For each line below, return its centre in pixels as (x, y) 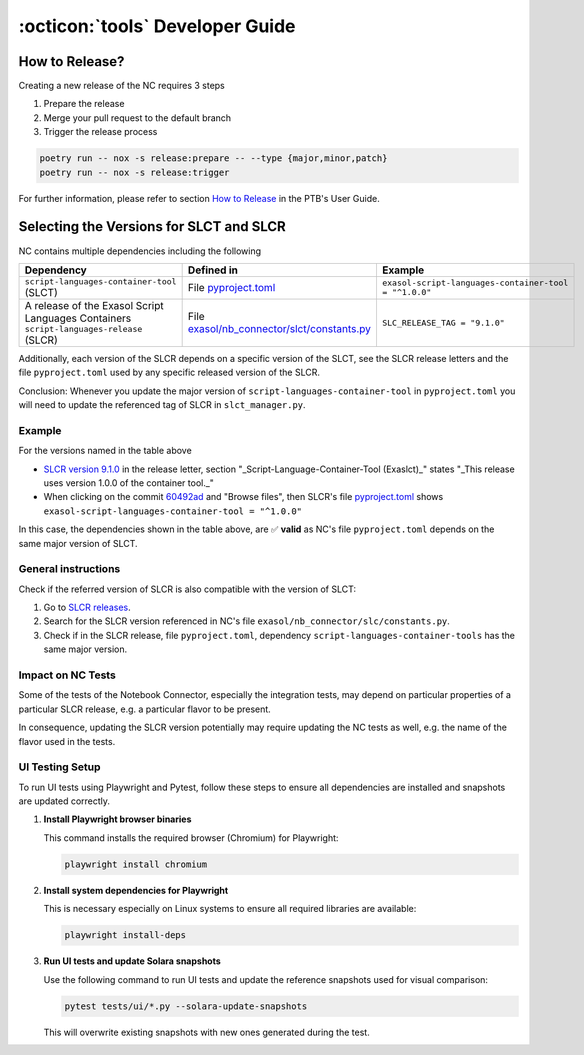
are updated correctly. (64, 801)
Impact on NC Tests (67, 675)
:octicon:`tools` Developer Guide (157, 26)
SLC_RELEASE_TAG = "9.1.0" (443, 322)
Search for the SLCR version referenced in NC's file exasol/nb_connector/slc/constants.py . (246, 621)
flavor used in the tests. (67, 741)
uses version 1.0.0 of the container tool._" (129, 482)
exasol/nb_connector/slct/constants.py (279, 329)
